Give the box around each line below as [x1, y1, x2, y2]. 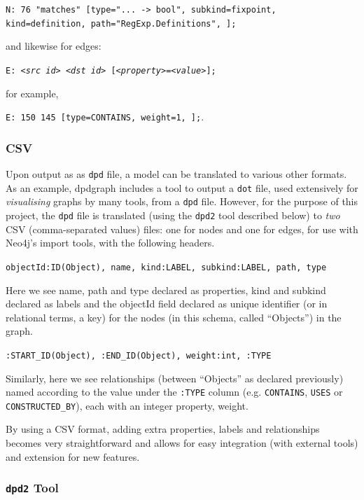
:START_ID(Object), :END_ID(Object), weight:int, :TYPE [6, 350, 272, 361]
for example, [6, 85, 59, 100]
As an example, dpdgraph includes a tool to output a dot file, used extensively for [6, 180, 358, 195]
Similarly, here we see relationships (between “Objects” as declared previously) [6, 370, 344, 385]
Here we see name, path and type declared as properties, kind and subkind [6, 282, 326, 297]
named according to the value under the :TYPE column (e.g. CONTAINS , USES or [6, 384, 343, 399]
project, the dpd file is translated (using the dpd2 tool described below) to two [6, 208, 340, 222]
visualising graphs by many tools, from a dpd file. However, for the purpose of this [6, 194, 358, 209]
